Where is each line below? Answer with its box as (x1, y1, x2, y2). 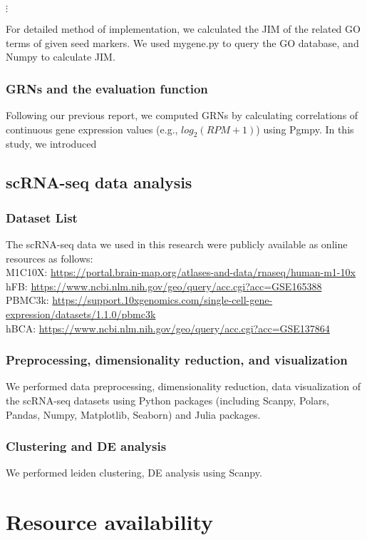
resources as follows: (6, 250, 93, 265)
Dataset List (6, 208, 78, 226)
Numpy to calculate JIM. (6, 49, 115, 64)
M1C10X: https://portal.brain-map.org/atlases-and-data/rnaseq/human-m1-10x (6, 265, 356, 280)
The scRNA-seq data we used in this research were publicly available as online (6, 236, 348, 251)
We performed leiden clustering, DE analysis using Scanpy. (6, 465, 262, 480)
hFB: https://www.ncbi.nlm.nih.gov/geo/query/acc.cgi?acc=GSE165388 (6, 278, 322, 293)
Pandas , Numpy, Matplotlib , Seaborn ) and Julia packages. (6, 407, 261, 422)
